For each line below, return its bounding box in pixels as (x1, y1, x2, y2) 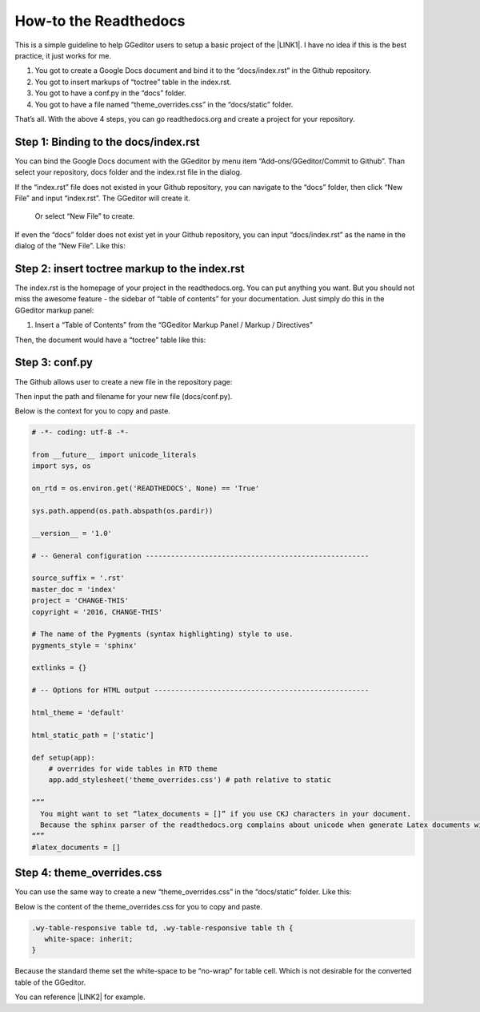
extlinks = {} (31, 663, 87, 672)
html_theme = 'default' (31, 708, 126, 717)
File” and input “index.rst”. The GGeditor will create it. (14, 193, 191, 203)
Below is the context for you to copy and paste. (14, 406, 171, 416)
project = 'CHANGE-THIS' (31, 596, 130, 605)
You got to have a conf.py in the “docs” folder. (34, 88, 187, 98)
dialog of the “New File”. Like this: (14, 241, 126, 251)
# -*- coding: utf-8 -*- (31, 428, 130, 437)
